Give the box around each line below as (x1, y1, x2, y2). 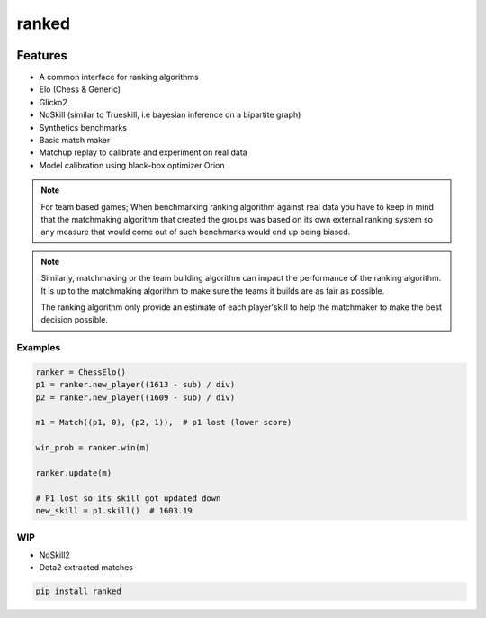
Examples (16, 341, 61, 354)
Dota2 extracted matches (39, 562, 134, 573)
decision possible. (40, 314, 108, 325)
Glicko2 (39, 96, 67, 107)
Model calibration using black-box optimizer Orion (39, 159, 225, 170)
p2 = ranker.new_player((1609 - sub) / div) (35, 392, 236, 403)
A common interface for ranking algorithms (39, 72, 199, 83)
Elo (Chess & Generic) (39, 84, 121, 95)
